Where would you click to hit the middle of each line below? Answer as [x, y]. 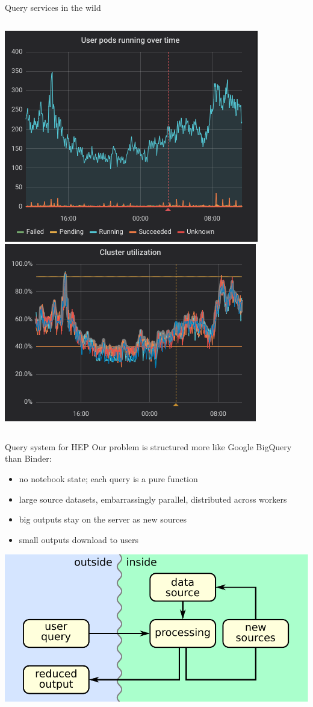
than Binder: [28, 458]
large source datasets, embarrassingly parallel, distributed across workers [153, 499]
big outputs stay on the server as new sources [103, 519]
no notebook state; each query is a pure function [108, 478]
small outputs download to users [79, 539]
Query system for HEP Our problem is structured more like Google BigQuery [148, 446]
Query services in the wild [53, 7]
